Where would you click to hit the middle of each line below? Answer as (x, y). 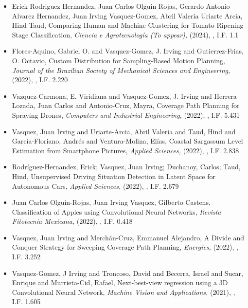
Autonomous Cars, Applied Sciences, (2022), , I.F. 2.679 (95, 186)
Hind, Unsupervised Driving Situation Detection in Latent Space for (114, 176)
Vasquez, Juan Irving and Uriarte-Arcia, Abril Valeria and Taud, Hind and (124, 131)
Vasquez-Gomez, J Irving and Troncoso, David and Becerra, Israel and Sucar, (127, 273)
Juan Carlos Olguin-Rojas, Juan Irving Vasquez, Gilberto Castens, (111, 202)
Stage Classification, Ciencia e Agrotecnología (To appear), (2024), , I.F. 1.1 (125, 34)
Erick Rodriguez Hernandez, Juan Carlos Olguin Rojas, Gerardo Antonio (121, 6)
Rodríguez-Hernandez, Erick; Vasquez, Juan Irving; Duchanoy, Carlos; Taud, (126, 167)
